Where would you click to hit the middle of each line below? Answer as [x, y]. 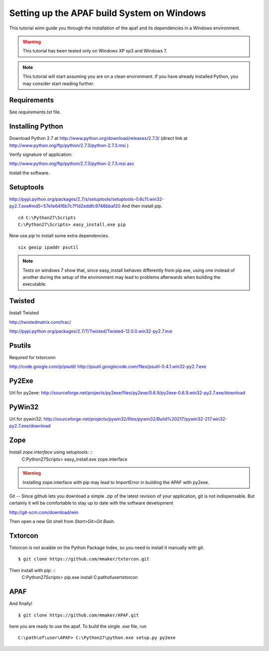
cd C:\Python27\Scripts [47, 218]
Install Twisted [24, 313]
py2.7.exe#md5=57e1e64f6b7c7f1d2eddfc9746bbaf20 [65, 206]
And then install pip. [142, 206]
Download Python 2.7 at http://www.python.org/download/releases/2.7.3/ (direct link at [98, 138]
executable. [35, 284]
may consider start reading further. [59, 83]
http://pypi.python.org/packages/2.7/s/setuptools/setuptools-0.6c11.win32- [87, 199]
